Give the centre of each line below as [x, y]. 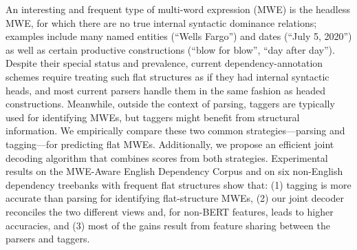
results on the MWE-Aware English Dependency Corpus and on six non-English [174, 171]
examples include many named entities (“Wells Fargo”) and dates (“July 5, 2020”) [179, 36]
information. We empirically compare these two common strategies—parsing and [175, 131]
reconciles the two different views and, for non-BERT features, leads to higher [170, 211]
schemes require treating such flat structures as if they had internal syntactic [167, 76]
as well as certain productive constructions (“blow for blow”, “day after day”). [170, 49]
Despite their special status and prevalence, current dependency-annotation [164, 63]
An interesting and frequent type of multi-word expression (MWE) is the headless [178, 9]
